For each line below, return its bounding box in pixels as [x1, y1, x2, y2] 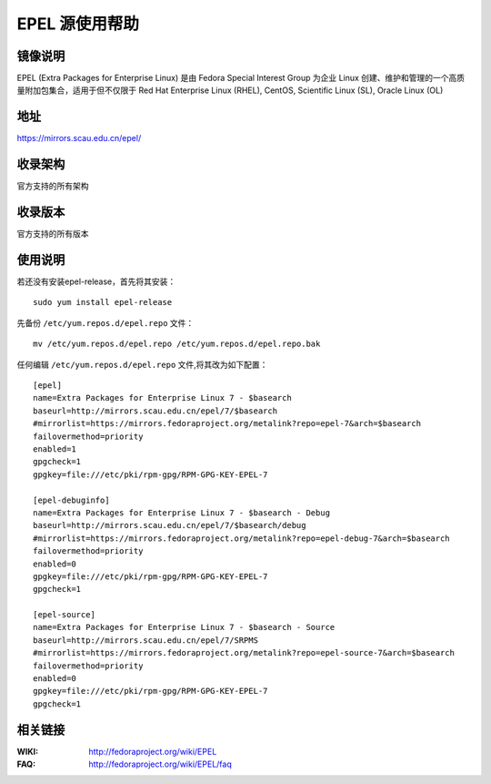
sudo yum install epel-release [33, 297, 173, 308]
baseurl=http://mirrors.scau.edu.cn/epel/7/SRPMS [33, 635, 259, 646]
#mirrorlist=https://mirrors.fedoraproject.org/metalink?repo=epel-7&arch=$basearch [33, 419, 422, 429]
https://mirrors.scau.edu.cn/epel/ [16, 133, 142, 144]
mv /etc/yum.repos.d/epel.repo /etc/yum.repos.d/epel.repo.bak [33, 339, 321, 350]
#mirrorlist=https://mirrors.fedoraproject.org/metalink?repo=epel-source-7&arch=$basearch [33, 647, 455, 658]
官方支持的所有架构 [16, 180, 89, 191]
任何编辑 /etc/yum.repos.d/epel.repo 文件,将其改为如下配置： [16, 359, 268, 370]
